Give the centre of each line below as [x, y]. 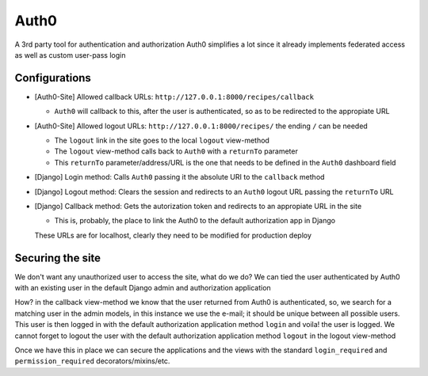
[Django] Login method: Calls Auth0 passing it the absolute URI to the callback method [180, 177]
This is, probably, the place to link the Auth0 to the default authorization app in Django [195, 221]
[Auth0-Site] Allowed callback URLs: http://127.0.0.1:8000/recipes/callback [174, 97]
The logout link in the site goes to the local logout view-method [162, 141]
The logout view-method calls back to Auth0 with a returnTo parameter [176, 151]
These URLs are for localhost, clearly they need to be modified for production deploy [173, 235]
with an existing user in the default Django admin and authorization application [143, 288]
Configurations [53, 78]
